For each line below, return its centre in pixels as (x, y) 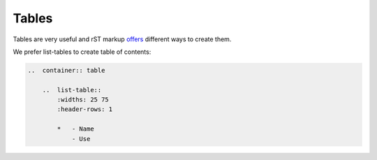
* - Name (75, 129)
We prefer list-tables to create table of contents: (82, 52)
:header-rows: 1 (85, 109)
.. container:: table (66, 70)
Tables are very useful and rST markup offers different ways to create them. (122, 39)
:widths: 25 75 (83, 100)
